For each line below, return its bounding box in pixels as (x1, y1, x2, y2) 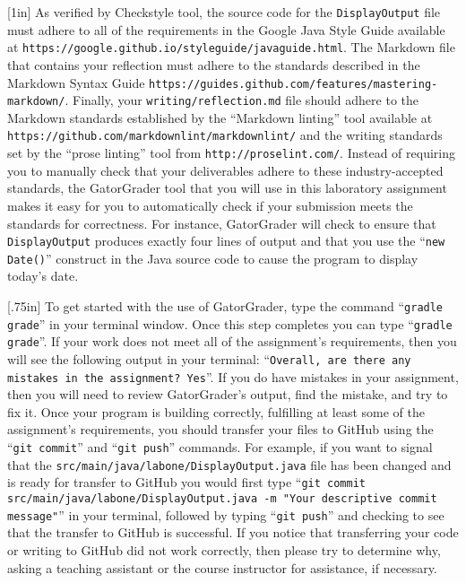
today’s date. (7, 266, 79, 285)
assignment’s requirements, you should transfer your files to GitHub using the (7, 420, 434, 439)
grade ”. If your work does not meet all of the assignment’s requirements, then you (7, 332, 457, 351)
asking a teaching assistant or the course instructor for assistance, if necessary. (7, 558, 437, 577)
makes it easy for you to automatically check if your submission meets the (7, 196, 413, 214)
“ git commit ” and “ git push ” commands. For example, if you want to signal (7, 438, 433, 457)
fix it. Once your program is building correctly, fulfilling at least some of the (7, 402, 425, 421)
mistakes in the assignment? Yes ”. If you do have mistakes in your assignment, (7, 367, 459, 386)
